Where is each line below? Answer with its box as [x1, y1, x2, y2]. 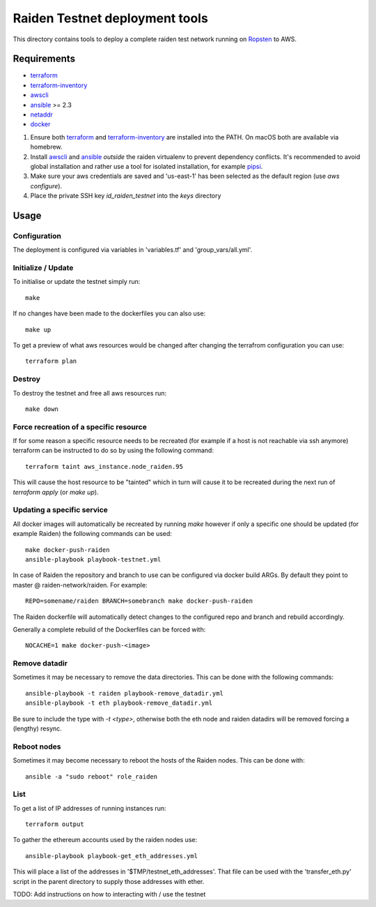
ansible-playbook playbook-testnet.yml [25, 555, 162, 563]
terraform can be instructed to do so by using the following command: [13, 447, 214, 455]
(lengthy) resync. [13, 724, 62, 733]
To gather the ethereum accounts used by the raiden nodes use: [13, 836, 198, 844]
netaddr [30, 110, 54, 119]
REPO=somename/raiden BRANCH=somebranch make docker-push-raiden [25, 597, 253, 605]
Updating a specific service [13, 505, 108, 515]
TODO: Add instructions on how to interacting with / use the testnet [13, 890, 206, 898]
